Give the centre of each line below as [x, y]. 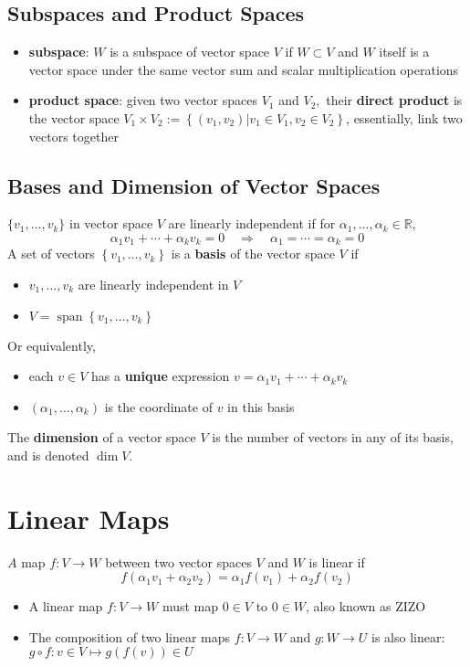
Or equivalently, [52, 345]
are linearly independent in [153, 285]
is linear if [337, 561]
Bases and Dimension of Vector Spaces [194, 185]
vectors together [73, 136]
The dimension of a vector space [102, 437]
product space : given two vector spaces [143, 100]
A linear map [66, 606]
